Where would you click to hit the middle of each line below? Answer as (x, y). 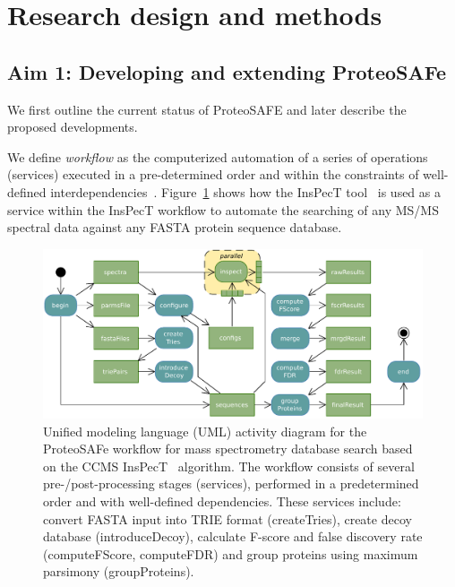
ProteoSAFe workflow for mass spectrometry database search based (228, 449)
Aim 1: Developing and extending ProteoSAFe (227, 71)
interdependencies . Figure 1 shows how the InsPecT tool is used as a (245, 191)
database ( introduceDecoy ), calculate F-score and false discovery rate (233, 536)
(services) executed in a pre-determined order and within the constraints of (213, 174)
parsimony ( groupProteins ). (119, 571)
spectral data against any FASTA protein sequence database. (175, 227)
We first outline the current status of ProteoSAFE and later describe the (207, 109)
